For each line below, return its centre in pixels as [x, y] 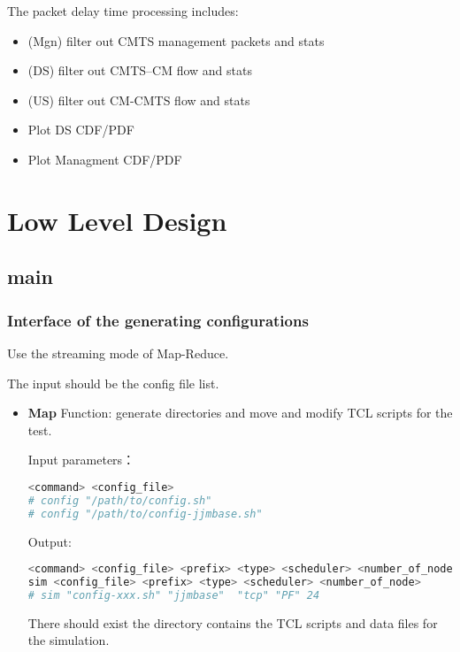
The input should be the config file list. [113, 383]
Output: [50, 541]
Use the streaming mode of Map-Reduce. [118, 353]
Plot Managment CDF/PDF [105, 159]
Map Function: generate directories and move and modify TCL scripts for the [240, 413]
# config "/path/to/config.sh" [120, 500]
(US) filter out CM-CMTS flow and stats [139, 100]
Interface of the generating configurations [158, 320]
